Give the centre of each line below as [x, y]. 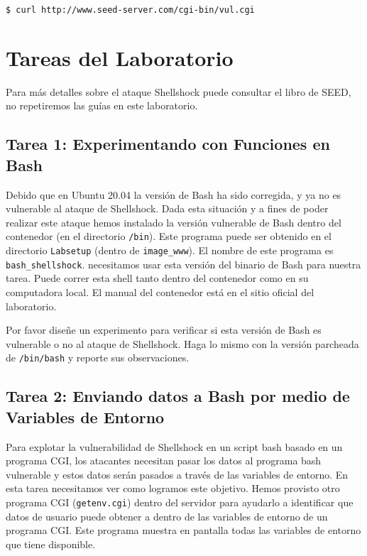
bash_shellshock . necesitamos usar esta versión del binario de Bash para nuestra [183, 264]
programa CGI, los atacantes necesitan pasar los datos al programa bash [164, 460]
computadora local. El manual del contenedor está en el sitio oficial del [160, 291]
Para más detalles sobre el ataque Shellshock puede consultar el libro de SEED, [179, 91]
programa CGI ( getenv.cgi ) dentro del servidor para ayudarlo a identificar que [180, 502]
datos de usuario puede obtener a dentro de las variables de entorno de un [167, 516]
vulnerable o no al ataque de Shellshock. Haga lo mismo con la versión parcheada [182, 343]
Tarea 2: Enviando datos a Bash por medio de [178, 396]
